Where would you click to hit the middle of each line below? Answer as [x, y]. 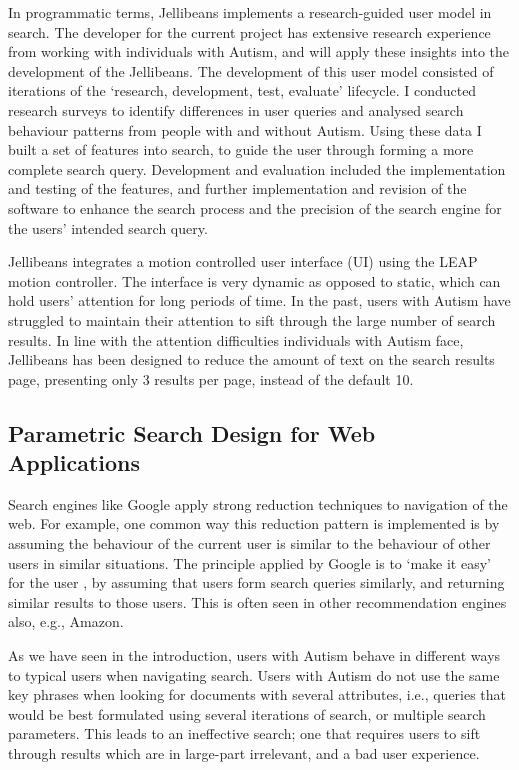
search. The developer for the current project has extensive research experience [249, 31]
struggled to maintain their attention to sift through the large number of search [252, 319]
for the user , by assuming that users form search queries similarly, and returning [256, 582]
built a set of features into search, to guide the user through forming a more [241, 149]
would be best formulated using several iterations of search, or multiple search [247, 713]
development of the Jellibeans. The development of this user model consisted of [251, 70]
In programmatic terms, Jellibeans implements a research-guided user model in [250, 12]
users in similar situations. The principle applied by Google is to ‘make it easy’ [249, 562]
